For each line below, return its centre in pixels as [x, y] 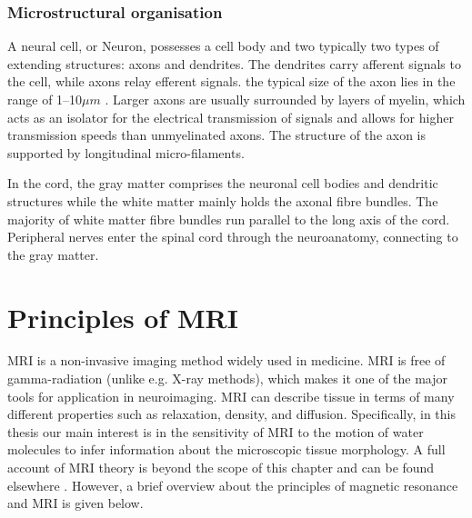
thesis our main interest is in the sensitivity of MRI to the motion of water [216, 431]
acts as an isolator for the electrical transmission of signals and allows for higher [231, 117]
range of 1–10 [45, 99]
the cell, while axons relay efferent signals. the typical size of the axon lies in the [231, 81]
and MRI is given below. [75, 503]
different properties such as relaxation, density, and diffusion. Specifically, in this [232, 414]
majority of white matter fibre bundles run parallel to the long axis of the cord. [229, 219]
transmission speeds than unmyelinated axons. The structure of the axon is [217, 135]
